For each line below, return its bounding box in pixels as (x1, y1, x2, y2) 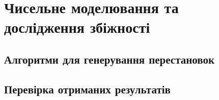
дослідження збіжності (4, 17, 150, 37)
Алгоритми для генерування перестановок (4, 51, 215, 67)
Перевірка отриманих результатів (4, 81, 171, 96)
